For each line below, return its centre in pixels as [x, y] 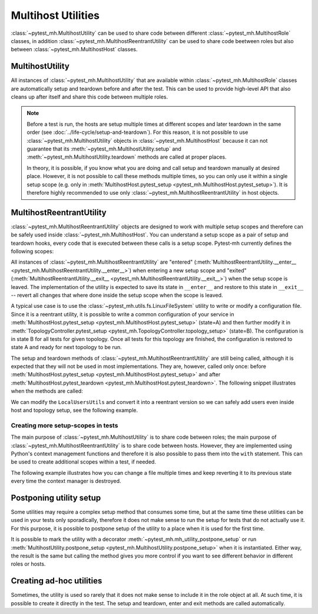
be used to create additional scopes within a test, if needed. [83, 462]
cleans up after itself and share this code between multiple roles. [89, 97]
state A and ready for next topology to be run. [66, 347]
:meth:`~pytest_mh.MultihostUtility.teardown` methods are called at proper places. [127, 157]
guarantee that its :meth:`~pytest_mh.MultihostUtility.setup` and [104, 149]
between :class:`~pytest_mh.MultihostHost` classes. [74, 50]
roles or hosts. [28, 564]
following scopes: [32, 251]
